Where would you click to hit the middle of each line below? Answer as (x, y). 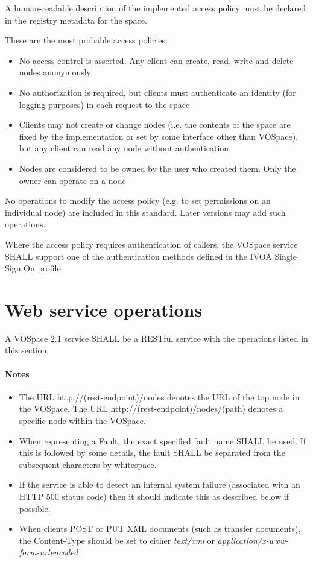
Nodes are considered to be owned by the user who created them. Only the (157, 168)
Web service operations (104, 309)
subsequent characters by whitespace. (88, 464)
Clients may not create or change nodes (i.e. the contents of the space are (155, 125)
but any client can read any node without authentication (124, 148)
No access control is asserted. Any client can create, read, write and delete (156, 60)
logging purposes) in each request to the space (104, 104)
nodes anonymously (55, 72)
